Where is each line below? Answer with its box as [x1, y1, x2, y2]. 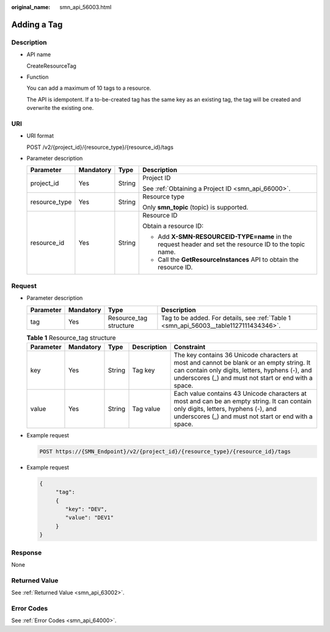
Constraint [174, 343, 206, 351]
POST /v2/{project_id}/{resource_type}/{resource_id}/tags [26, 143, 174, 151]
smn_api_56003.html [59, 4, 112, 10]
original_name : [11, 4, 51, 10]
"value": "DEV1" [65, 514, 114, 521]
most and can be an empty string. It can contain [174, 397, 312, 405]
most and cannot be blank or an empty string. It [174, 358, 311, 366]
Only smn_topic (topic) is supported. [142, 203, 249, 212]
